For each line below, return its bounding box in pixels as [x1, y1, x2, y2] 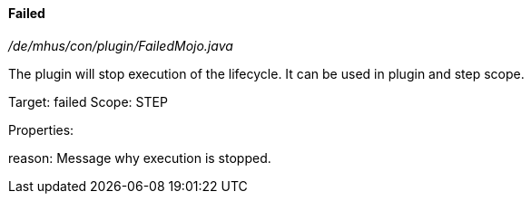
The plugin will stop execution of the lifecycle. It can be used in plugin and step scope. [8, 65, 525, 81]
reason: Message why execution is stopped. [8, 149, 271, 166]
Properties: [8, 121, 74, 138]
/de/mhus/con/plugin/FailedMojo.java [8, 37, 233, 53]
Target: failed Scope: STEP [8, 93, 168, 110]
